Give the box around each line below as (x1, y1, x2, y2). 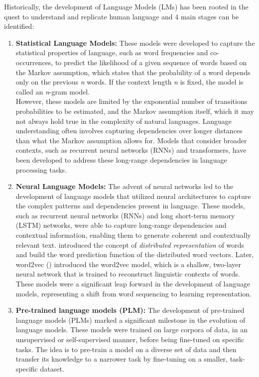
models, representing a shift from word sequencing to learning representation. (15, 288, 252, 298)
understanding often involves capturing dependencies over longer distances (15, 125, 243, 136)
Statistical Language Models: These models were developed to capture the (15, 37, 255, 48)
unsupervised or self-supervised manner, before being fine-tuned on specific (15, 334, 245, 344)
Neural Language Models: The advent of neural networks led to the (15, 181, 234, 191)
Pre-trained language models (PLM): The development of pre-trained (15, 305, 245, 315)
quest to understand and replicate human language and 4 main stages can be (4, 11, 239, 21)
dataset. (40, 363, 64, 374)
